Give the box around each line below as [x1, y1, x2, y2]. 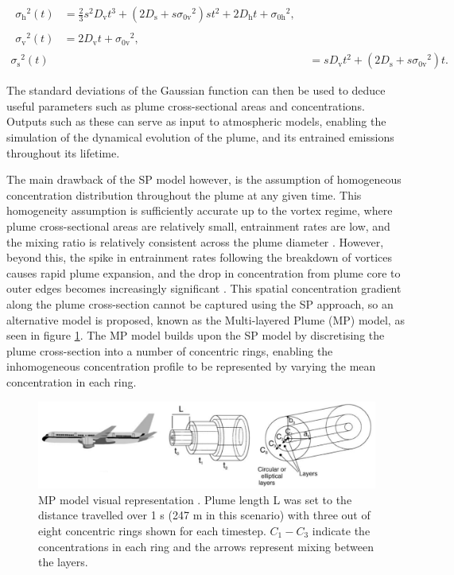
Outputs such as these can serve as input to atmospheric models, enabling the [6, 113, 386, 130]
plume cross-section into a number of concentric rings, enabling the [6, 342, 333, 359]
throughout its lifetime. [6, 144, 120, 161]
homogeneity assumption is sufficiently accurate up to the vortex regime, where [6, 202, 393, 219]
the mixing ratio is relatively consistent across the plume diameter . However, [6, 233, 384, 250]
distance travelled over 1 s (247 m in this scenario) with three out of [38, 507, 371, 523]
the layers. [38, 554, 88, 570]
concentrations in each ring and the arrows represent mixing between [38, 538, 374, 554]
